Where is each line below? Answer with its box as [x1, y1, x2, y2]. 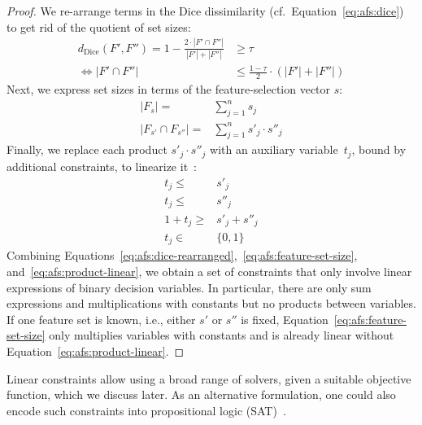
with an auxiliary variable [210, 141, 338, 158]
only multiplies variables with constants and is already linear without [49, 326, 394, 344]
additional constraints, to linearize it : [7, 157, 197, 174]
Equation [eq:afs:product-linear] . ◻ [7, 343, 185, 360]
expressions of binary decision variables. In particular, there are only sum [7, 278, 372, 296]
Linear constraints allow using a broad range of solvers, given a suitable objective [7, 370, 411, 387]
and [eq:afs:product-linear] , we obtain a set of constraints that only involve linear [7, 263, 412, 280]
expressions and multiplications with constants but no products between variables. [7, 295, 416, 312]
